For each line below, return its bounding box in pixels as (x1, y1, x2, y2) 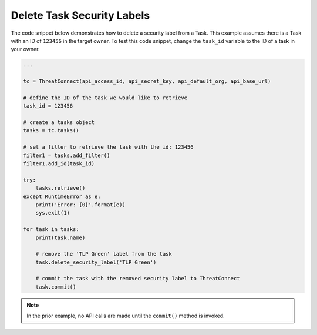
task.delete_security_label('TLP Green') (35, 259, 157, 266)
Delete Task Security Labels (11, 9, 150, 22)
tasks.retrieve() (35, 185, 86, 192)
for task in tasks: (23, 226, 79, 233)
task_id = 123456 (23, 103, 73, 109)
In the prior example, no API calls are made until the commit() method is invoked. (26, 312, 225, 320)
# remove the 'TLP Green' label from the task (35, 250, 173, 257)
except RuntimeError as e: (23, 193, 101, 200)
